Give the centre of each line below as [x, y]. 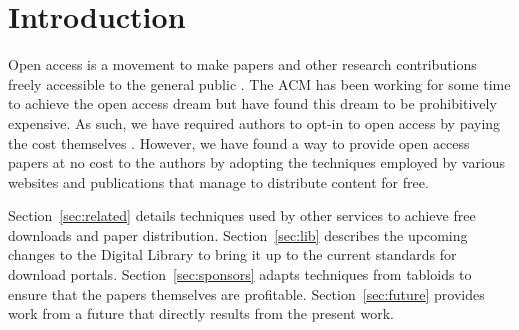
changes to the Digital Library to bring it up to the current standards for [232, 254]
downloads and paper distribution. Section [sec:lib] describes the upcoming [238, 234]
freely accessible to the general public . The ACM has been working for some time [259, 83]
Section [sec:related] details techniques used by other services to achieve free [242, 215]
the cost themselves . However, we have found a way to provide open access [239, 142]
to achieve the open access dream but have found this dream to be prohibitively [252, 103]
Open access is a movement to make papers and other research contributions [242, 64]
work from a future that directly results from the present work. [201, 313]
